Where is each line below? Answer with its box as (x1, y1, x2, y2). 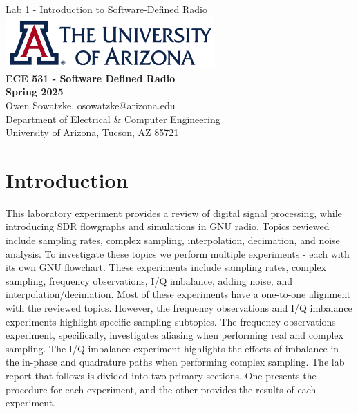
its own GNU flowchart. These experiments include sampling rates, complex (6, 260, 327, 274)
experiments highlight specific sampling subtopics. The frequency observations (6, 314, 336, 328)
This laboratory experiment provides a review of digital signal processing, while (6, 205, 342, 220)
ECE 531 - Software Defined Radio (6, 70, 176, 85)
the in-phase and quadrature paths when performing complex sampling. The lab (6, 355, 345, 369)
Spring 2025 (6, 84, 64, 99)
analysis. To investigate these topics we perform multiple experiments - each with (6, 246, 350, 261)
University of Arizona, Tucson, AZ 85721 (6, 125, 179, 140)
